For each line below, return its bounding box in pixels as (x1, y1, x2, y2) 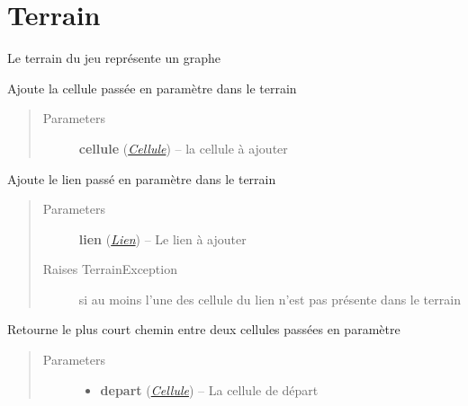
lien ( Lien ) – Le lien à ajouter (78, 229, 247, 248)
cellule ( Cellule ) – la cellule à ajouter (78, 138, 288, 157)
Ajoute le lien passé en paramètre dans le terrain (7, 169, 276, 188)
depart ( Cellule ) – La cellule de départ (100, 380, 319, 399)
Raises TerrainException (42, 260, 177, 278)
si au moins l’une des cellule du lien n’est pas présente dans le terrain (78, 289, 461, 308)
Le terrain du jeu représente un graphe (7, 49, 220, 67)
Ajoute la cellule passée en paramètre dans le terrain (7, 78, 297, 97)
